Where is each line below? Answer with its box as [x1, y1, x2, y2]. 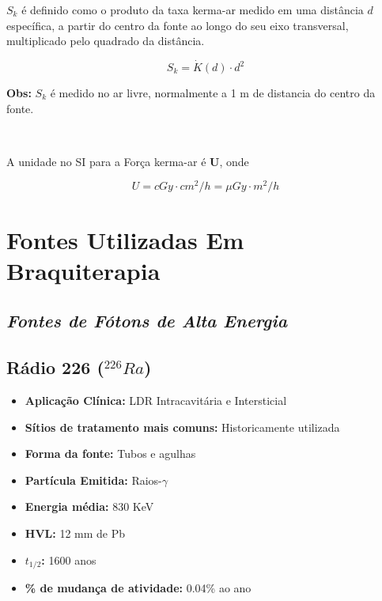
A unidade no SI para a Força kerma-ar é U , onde [6, 153, 249, 169]
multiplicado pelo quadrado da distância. [6, 32, 205, 49]
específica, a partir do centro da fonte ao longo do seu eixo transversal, [6, 17, 349, 33]
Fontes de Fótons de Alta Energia [6, 308, 288, 333]
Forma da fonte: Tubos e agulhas [25, 445, 196, 462]
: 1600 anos [41, 551, 96, 568]
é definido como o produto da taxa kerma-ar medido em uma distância [21, 2, 364, 17]
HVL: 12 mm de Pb [25, 524, 126, 541]
